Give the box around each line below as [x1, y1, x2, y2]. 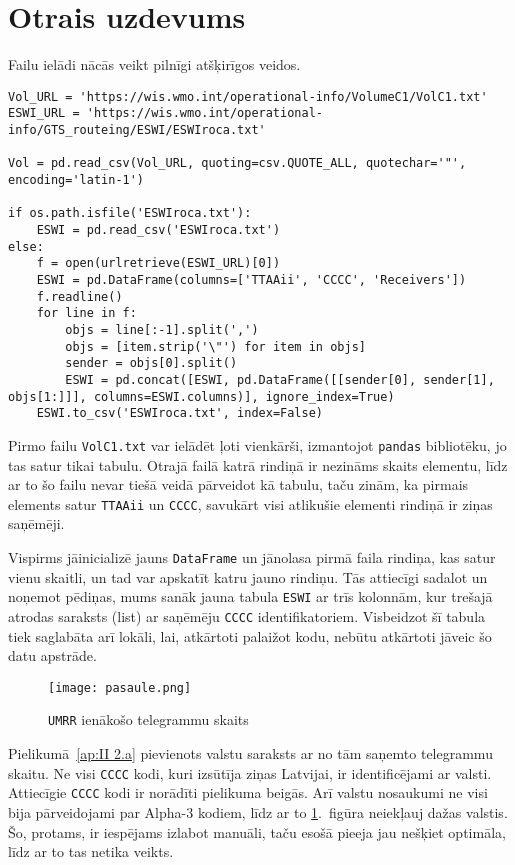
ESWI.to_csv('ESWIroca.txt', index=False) [36, 406, 323, 421]
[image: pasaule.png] [48, 680, 192, 695]
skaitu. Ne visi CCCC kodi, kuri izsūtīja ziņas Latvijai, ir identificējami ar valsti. [8, 762, 492, 783]
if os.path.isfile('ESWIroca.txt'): [8, 206, 252, 221]
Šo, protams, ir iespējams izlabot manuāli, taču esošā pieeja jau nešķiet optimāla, [8, 821, 506, 842]
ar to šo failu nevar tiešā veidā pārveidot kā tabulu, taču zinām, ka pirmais [8, 474, 469, 495]
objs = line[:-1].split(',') [65, 322, 259, 337]
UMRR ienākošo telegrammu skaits [48, 709, 249, 730]
